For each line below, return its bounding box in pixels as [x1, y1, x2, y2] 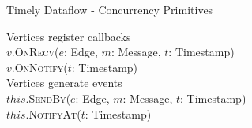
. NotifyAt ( [25, 105, 81, 122]
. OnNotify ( [11, 58, 68, 75]
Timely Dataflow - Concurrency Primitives [6, 2, 213, 17]
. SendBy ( [25, 89, 71, 106]
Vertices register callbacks [6, 28, 131, 44]
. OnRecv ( [11, 43, 59, 60]
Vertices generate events [6, 74, 122, 91]
